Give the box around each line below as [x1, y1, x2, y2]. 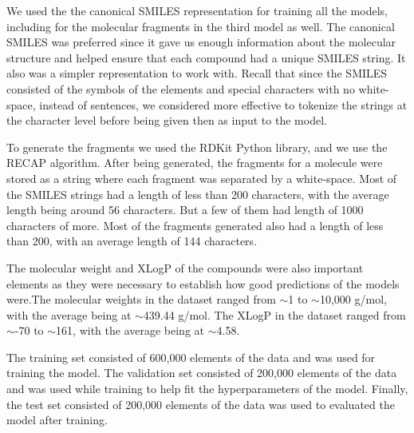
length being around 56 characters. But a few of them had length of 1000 [6, 201, 364, 218]
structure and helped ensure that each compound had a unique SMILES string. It [6, 49, 406, 66]
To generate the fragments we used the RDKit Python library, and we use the [6, 138, 388, 155]
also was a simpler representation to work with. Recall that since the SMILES [6, 65, 388, 81]
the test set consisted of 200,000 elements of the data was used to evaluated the [6, 395, 395, 412]
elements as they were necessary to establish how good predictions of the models [6, 275, 400, 292]
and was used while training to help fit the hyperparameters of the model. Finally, [6, 380, 408, 397]
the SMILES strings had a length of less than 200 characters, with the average [6, 185, 389, 202]
